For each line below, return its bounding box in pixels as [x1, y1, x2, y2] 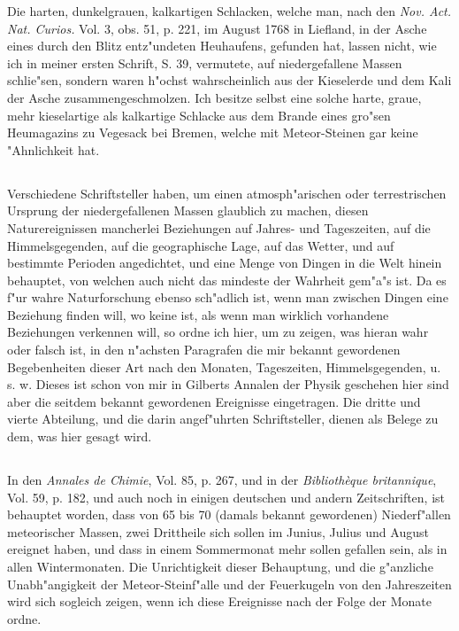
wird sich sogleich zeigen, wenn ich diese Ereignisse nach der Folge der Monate [7, 592, 432, 611]
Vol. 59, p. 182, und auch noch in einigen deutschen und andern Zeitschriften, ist [7, 487, 446, 506]
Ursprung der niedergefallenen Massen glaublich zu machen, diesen [7, 201, 369, 220]
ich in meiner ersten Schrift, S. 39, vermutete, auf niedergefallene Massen [7, 53, 402, 72]
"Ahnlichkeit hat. [7, 140, 100, 159]
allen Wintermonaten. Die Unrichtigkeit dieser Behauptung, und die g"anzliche [7, 557, 433, 575]
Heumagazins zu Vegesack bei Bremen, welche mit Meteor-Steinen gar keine [7, 123, 418, 142]
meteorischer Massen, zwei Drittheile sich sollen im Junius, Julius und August [7, 522, 429, 541]
